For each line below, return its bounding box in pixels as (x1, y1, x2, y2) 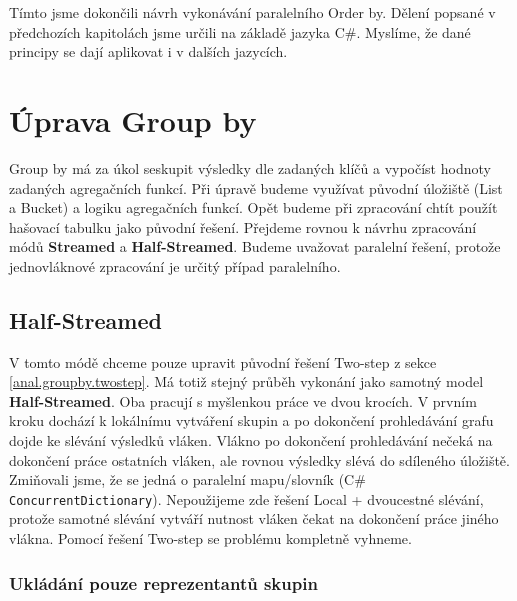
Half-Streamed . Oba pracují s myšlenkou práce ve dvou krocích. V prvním (9, 390, 477, 411)
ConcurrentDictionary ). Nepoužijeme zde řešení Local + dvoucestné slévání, (9, 488, 484, 509)
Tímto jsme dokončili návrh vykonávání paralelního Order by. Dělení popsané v (9, 2, 496, 22)
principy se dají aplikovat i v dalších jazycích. (9, 41, 288, 62)
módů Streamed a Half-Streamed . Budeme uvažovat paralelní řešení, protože (9, 236, 501, 257)
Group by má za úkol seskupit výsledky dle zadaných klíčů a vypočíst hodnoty (9, 157, 491, 178)
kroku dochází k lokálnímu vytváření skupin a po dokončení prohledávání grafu (9, 410, 494, 431)
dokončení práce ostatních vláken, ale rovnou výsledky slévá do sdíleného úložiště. (9, 449, 510, 470)
